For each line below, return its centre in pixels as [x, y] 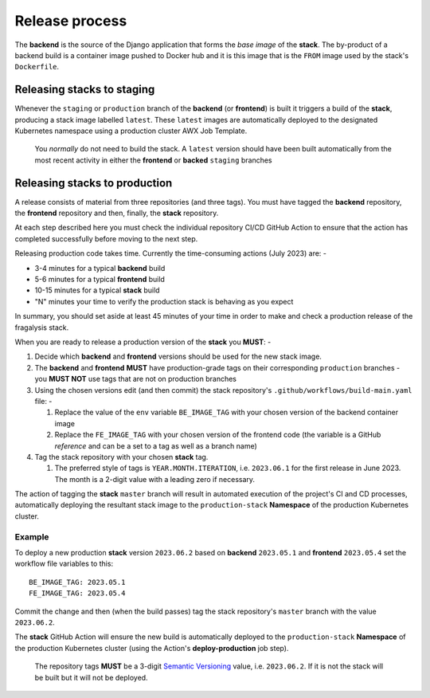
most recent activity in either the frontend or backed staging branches [153, 160]
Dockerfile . [37, 67]
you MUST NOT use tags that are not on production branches [135, 379]
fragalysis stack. [42, 327]
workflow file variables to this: [64, 564]
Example [32, 536]
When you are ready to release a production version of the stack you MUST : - [143, 342]
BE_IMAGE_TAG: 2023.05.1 [77, 582]
